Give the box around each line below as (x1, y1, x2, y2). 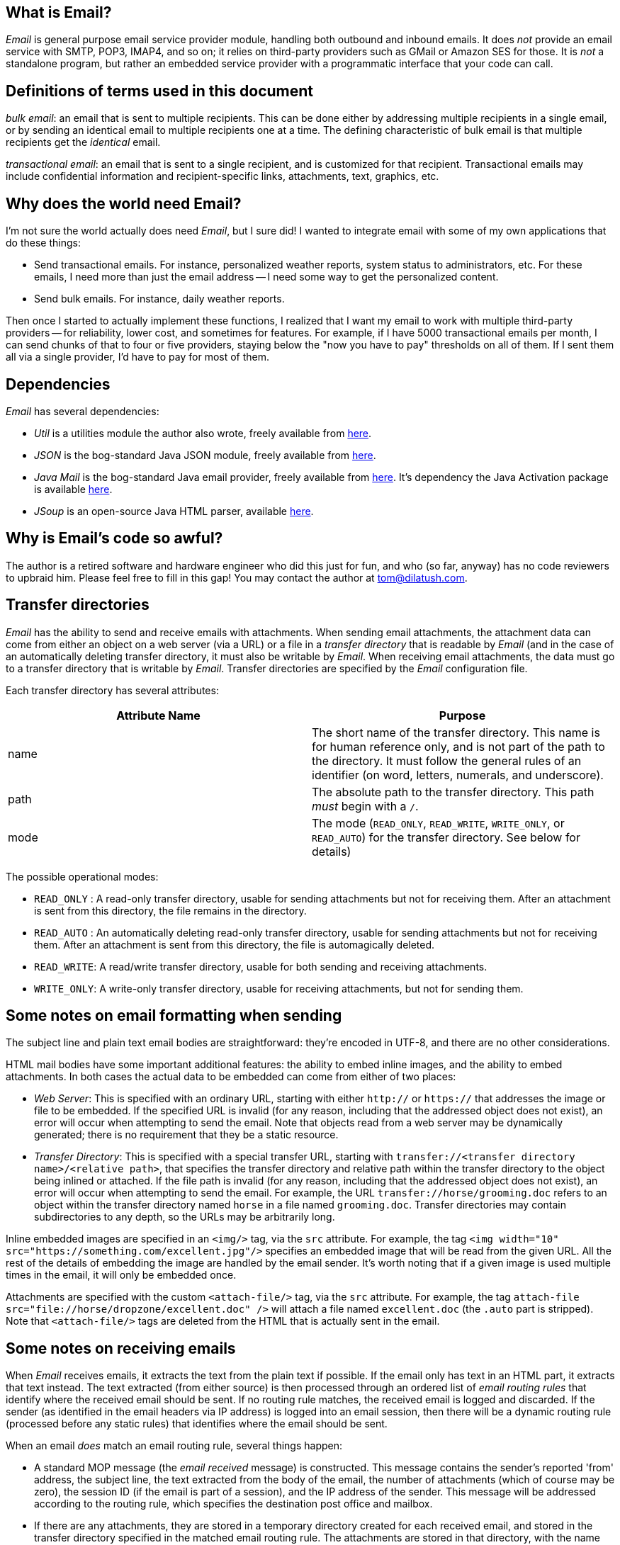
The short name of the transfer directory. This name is (312, 725, 600, 740)
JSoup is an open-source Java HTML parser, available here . (34, 504, 314, 517)
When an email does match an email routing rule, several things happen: (6, 1439, 342, 1452)
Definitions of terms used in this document (6, 81, 314, 100)
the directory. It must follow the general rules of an (312, 753, 582, 768)
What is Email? (6, 4, 112, 21)
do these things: (6, 237, 81, 249)
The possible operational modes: (6, 870, 159, 883)
